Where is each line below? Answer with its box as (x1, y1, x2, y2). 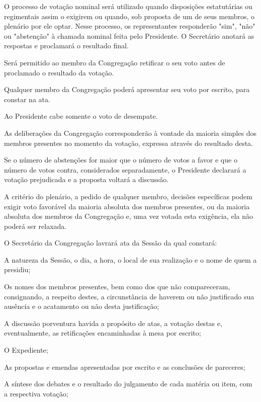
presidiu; (4, 264, 31, 275)
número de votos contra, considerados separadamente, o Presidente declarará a (4, 164, 246, 175)
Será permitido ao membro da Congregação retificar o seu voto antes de (4, 57, 225, 67)
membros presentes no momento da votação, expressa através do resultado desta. (4, 137, 253, 148)
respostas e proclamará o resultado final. (4, 40, 129, 51)
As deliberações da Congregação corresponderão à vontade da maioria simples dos (4, 127, 256, 138)
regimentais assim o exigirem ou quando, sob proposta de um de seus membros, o (4, 11, 255, 21)
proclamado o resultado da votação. (4, 67, 114, 77)
